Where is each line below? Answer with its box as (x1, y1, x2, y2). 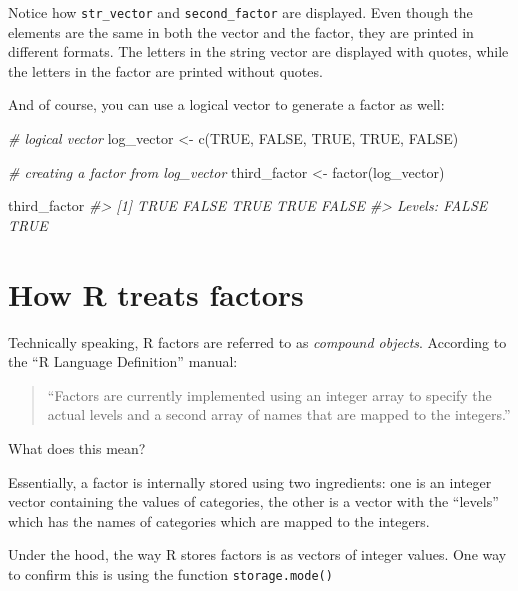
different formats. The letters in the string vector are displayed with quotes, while (8, 41, 509, 62)
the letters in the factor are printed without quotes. (8, 60, 323, 81)
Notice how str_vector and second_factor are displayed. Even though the (8, 2, 473, 22)
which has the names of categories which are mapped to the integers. (8, 510, 430, 531)
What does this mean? (8, 437, 146, 458)
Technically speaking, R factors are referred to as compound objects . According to (8, 331, 507, 352)
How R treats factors (8, 273, 304, 314)
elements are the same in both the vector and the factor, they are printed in (8, 21, 474, 42)
